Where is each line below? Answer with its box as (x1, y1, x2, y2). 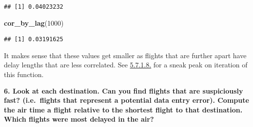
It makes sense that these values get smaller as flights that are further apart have (4, 50, 247, 60)
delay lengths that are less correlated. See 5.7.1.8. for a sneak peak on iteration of (4, 60, 248, 70)
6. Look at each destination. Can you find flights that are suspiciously (4, 85, 243, 95)
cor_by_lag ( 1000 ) (4, 17, 64, 28)
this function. (4, 69, 44, 79)
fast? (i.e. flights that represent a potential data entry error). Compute (4, 95, 249, 105)
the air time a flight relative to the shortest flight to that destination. (4, 104, 243, 114)
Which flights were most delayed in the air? (4, 114, 154, 124)
